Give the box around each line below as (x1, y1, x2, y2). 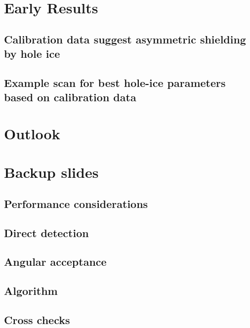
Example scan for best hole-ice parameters (4, 75, 226, 90)
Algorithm (4, 283, 58, 298)
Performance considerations (4, 196, 148, 211)
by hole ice (4, 46, 60, 61)
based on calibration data (4, 89, 136, 105)
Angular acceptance (4, 254, 107, 269)
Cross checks (4, 312, 70, 327)
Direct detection (4, 225, 89, 240)
